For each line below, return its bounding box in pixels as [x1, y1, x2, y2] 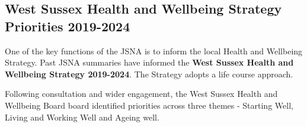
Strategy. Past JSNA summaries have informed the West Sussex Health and [5, 56, 294, 69]
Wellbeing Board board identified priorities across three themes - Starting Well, [5, 99, 293, 111]
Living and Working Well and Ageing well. [5, 110, 159, 123]
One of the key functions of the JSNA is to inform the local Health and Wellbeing [5, 44, 303, 57]
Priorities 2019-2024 [5, 17, 130, 35]
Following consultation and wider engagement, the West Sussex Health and [5, 87, 278, 100]
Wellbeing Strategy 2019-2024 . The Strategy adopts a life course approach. [5, 67, 293, 80]
